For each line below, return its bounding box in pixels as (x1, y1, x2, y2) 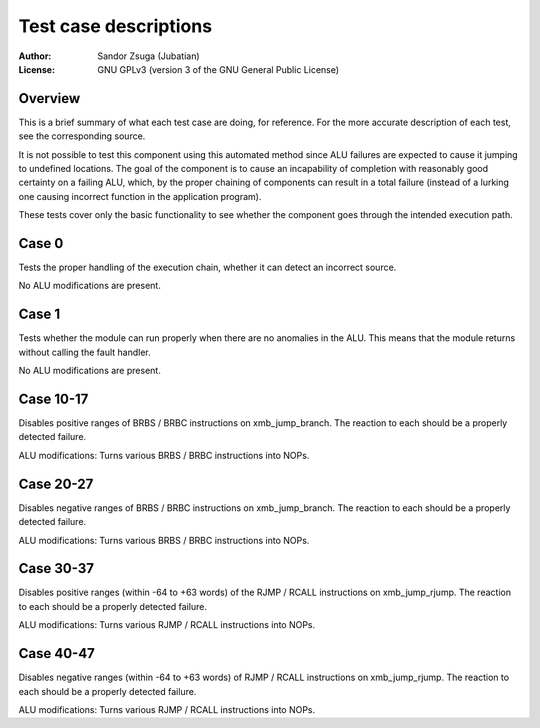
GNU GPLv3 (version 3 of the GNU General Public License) (97, 63, 340, 75)
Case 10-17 (18, 390, 89, 407)
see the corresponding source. (18, 130, 146, 142)
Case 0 (18, 235, 64, 252)
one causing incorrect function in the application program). (18, 190, 262, 202)
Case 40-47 (18, 645, 95, 662)
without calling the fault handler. (18, 346, 151, 358)
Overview (18, 90, 81, 107)
